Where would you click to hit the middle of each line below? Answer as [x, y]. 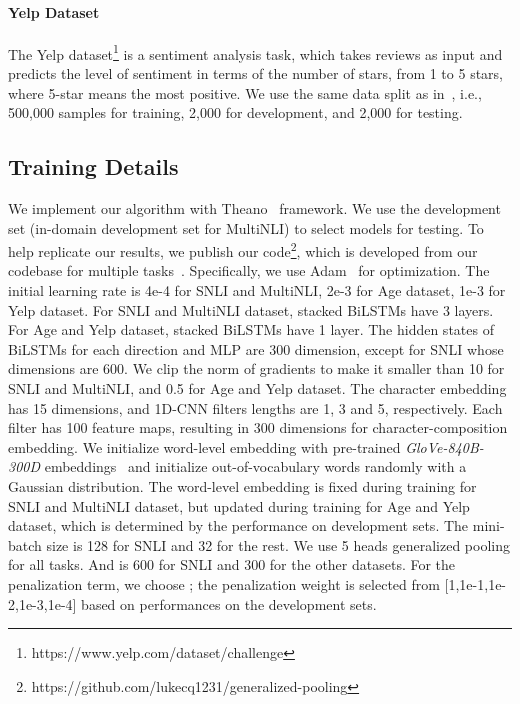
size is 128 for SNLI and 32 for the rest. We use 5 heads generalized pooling [278, 544]
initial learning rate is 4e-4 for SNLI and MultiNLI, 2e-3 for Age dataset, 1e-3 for [257, 290]
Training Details [93, 166]
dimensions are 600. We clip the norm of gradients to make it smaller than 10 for [256, 368]
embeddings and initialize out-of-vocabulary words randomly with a [255, 466]
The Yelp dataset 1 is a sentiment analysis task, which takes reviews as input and [255, 52]
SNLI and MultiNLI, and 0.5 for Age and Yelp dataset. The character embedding [257, 388]
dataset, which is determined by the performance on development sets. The [238, 525]
